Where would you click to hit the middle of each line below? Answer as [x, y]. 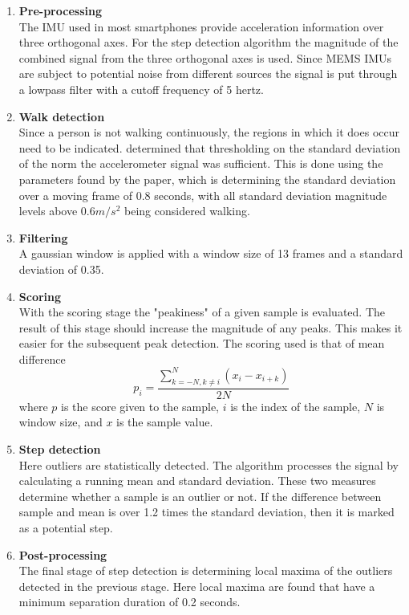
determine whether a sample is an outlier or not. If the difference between [200, 496]
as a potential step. [66, 527]
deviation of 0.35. [61, 269]
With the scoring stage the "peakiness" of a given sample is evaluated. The [202, 312]
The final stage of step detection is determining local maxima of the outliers [206, 570]
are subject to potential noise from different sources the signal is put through [208, 73]
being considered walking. [187, 211]
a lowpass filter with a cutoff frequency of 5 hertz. [141, 89]
